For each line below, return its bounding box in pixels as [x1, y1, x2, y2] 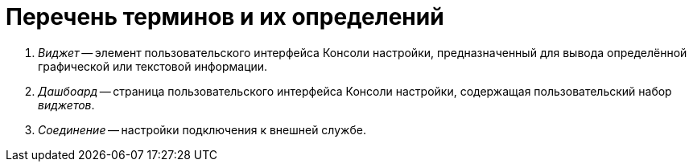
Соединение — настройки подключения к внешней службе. [38, 122, 366, 137]
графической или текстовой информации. [38, 59, 268, 73]
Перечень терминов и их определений [6, 3, 444, 31]
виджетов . [38, 97, 95, 112]
